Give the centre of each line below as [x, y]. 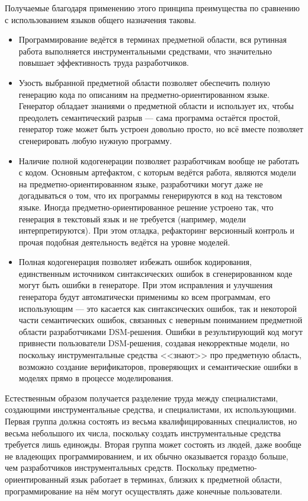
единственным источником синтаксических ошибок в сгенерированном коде [155, 273]
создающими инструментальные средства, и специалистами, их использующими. [151, 409]
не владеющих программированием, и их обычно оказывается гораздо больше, [147, 456]
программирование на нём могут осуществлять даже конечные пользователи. [144, 491]
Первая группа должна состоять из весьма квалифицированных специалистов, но [151, 421]
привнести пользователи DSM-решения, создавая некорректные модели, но [154, 343]
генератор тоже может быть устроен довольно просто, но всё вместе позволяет [161, 129]
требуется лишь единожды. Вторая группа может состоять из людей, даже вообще [153, 444]
